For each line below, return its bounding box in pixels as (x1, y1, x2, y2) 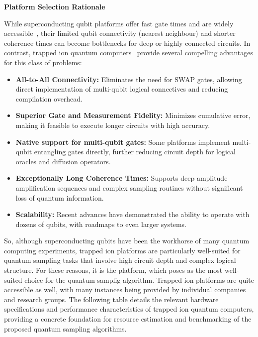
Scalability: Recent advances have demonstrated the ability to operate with (15, 209, 250, 220)
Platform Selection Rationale (4, 1, 105, 11)
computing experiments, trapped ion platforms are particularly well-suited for (4, 245, 241, 255)
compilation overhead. (15, 93, 83, 104)
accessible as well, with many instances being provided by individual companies (4, 284, 246, 295)
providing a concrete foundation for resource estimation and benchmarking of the (4, 314, 252, 324)
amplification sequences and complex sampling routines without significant (15, 182, 243, 193)
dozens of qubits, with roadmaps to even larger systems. (15, 219, 186, 229)
